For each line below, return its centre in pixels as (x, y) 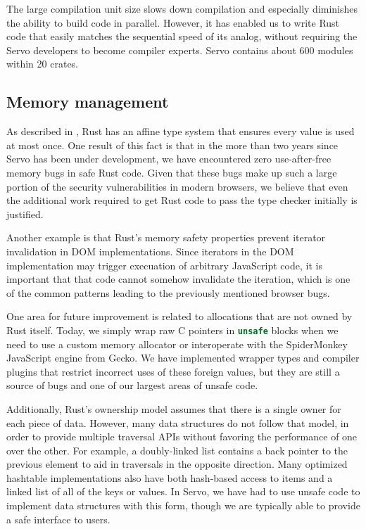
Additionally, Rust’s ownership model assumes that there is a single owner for (174, 408)
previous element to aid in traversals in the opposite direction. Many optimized (177, 464)
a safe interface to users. (58, 519)
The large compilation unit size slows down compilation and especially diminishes (182, 8)
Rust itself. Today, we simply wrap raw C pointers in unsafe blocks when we (172, 330)
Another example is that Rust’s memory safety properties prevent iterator (166, 237)
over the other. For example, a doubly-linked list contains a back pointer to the (177, 450)
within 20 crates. (43, 64)
